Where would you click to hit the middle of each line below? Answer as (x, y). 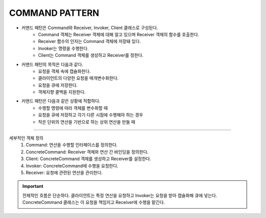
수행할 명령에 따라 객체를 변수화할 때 (73, 108)
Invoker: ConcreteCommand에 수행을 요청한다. (72, 166)
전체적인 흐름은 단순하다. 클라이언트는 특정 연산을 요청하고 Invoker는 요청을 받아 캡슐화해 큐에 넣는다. (120, 195)
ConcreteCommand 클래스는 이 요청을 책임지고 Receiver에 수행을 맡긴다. (94, 202)
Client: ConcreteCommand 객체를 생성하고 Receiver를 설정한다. (88, 159)
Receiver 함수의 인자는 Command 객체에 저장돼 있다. (90, 42)
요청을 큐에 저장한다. (58, 85)
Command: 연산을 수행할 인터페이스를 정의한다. (72, 145)
